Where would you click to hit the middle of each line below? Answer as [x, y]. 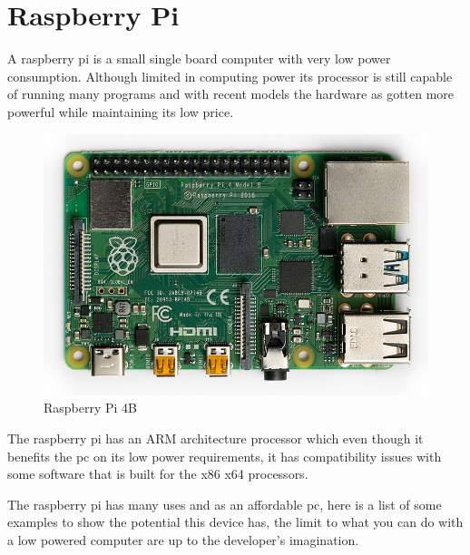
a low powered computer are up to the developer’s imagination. [183, 539]
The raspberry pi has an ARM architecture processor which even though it [215, 438]
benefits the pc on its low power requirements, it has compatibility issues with [225, 456]
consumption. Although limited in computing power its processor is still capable [230, 76]
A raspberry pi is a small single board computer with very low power [199, 58]
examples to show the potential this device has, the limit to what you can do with [235, 522]
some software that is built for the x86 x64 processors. [158, 474]
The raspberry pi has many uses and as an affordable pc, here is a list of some [225, 504]
